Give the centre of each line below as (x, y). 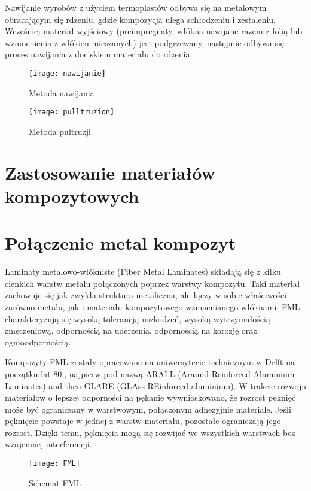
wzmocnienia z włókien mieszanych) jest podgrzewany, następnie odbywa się (145, 42)
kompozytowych (72, 196)
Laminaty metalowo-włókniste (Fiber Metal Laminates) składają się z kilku (143, 272)
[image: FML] (54, 464)
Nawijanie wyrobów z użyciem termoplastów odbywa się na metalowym (136, 7)
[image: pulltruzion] (72, 112)
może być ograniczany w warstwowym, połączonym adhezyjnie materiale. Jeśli (148, 409)
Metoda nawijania (62, 93)
